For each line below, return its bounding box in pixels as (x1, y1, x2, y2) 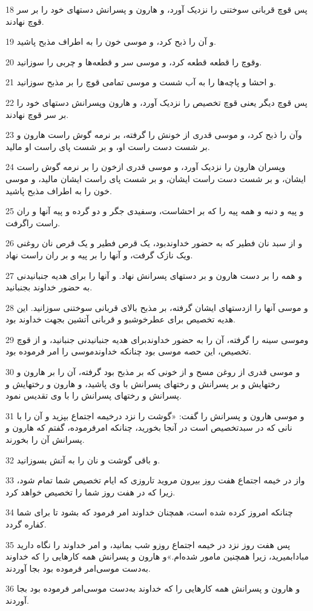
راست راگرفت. (5, 216, 61, 229)
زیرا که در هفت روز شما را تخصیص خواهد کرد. (5, 485, 176, 498)
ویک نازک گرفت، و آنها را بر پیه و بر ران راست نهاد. (5, 248, 193, 261)
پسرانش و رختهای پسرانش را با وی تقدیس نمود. (5, 389, 182, 402)
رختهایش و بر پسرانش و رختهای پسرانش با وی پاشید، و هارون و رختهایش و (5, 377, 280, 390)
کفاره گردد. (5, 518, 47, 530)
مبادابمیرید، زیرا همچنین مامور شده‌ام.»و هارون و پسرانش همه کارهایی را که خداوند (5, 550, 309, 563)
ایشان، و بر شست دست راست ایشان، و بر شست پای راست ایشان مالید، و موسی (5, 172, 306, 185)
